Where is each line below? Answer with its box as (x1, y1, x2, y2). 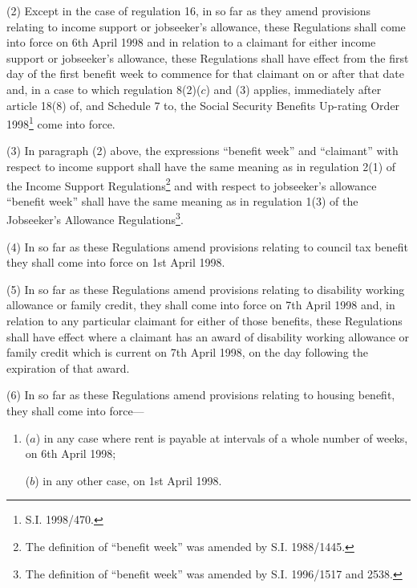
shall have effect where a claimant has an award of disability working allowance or (6, 328, 410, 345)
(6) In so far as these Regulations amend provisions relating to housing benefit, (6, 386, 395, 403)
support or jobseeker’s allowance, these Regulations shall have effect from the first (6, 49, 409, 66)
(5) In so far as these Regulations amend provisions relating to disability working (6, 280, 405, 297)
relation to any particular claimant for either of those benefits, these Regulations (6, 312, 403, 329)
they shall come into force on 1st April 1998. (6, 254, 225, 271)
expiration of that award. (6, 359, 130, 376)
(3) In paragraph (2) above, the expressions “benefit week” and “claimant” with (6, 142, 399, 159)
